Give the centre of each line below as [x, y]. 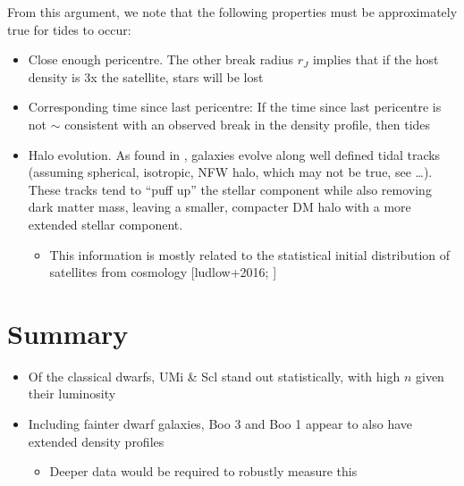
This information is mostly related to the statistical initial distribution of [250, 254]
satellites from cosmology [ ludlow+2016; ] [163, 272]
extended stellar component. [105, 224]
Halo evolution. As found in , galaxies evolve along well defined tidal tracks [234, 154]
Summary [68, 333]
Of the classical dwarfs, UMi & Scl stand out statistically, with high [214, 376]
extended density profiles [96, 441]
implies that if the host [375, 59]
